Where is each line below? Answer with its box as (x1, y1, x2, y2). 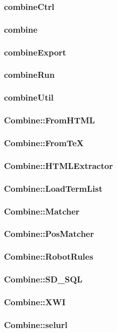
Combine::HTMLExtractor (4, 159, 113, 171)
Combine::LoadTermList (4, 182, 103, 194)
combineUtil (4, 91, 54, 104)
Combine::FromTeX (4, 136, 84, 149)
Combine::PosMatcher (4, 227, 94, 240)
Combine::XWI (4, 295, 66, 308)
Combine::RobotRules (4, 250, 93, 263)
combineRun (4, 68, 55, 81)
